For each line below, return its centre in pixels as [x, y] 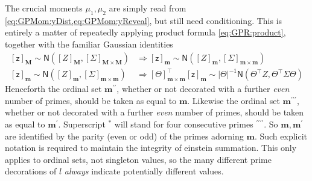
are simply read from [148, 8]
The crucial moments [44, 8]
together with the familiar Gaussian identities [89, 44]
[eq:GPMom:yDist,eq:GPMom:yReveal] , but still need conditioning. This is [144, 20]
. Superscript [82, 124]
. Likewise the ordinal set [234, 100]
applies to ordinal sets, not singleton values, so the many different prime [138, 159]
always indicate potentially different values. [144, 171]
